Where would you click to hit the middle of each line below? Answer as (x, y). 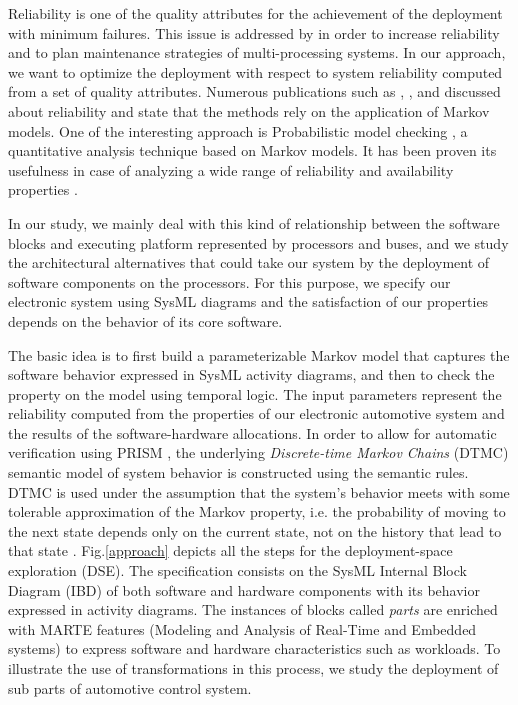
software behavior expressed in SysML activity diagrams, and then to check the (251, 374)
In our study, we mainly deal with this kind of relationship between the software (254, 222)
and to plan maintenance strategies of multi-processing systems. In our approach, (257, 52)
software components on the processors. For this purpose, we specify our (229, 281)
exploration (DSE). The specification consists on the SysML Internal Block (237, 570)
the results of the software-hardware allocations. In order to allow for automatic (252, 432)
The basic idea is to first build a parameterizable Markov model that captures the (259, 354)
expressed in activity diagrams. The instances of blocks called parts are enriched (253, 609)
